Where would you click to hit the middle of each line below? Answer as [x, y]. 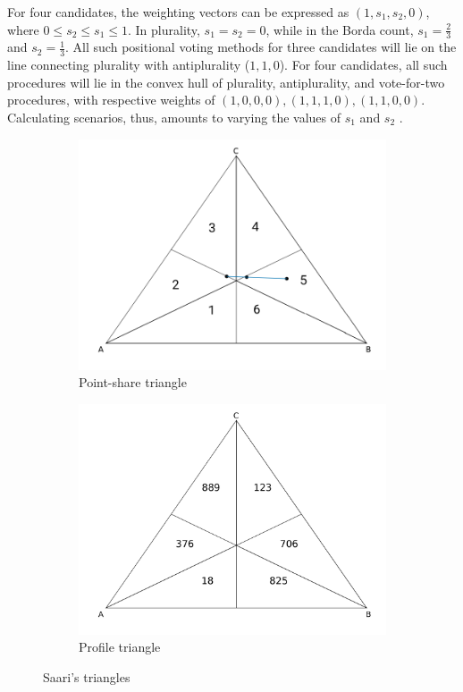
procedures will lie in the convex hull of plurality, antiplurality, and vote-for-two [226, 82]
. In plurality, [164, 29]
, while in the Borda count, [340, 29]
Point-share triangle [133, 382]
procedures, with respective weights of [111, 100]
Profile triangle [120, 647]
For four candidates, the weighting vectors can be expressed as [178, 12]
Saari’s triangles [87, 677]
